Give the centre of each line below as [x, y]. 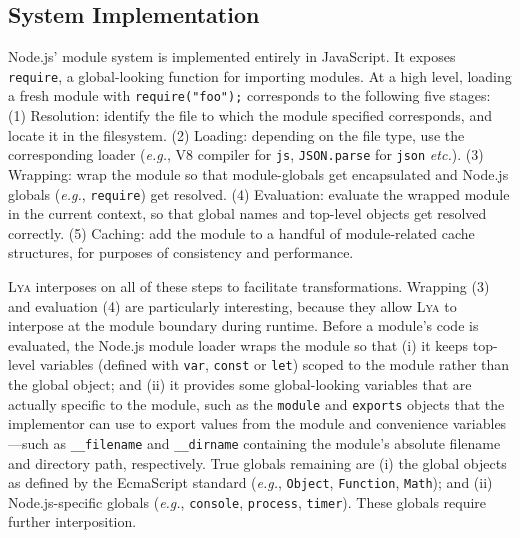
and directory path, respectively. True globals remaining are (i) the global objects [257, 462]
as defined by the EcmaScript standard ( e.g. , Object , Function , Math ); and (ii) [250, 482]
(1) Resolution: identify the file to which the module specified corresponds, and [250, 115]
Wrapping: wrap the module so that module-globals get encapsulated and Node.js [258, 173]
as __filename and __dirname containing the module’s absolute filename [277, 442]
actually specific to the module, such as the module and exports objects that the [256, 403]
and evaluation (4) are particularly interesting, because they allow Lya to [232, 305]
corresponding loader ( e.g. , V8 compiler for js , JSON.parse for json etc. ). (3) [246, 154]
